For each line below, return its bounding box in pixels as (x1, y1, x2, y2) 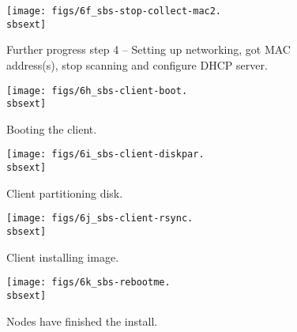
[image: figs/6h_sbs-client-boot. (6, 85, 188, 96)
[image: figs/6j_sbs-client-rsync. (6, 213, 194, 224)
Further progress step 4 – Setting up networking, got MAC (6, 41, 291, 58)
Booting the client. (6, 120, 97, 137)
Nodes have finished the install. (6, 312, 158, 329)
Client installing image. (6, 248, 119, 265)
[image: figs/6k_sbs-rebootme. (6, 277, 171, 289)
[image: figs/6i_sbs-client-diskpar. (6, 149, 205, 160)
